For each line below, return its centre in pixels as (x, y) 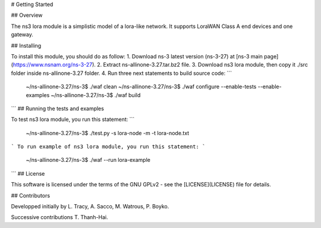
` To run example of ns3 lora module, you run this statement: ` (108, 147)
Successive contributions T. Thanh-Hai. (59, 217)
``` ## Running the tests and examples (57, 108)
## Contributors (31, 195)
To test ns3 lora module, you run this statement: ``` (73, 120)
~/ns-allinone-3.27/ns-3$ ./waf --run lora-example (88, 160)
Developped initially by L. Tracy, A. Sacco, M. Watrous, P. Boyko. (90, 207)
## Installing (26, 45)
